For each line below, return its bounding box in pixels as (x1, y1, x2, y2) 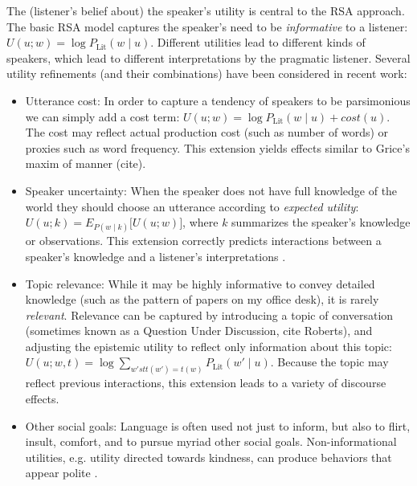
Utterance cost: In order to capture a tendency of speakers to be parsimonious (25, 92, 411, 108)
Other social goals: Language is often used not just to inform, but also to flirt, (25, 417, 411, 434)
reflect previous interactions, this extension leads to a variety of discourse (25, 374, 386, 391)
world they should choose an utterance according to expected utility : (25, 198, 359, 214)
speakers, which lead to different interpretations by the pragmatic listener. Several (6, 49, 411, 66)
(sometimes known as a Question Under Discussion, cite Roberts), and (25, 322, 373, 339)
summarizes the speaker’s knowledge (231, 214, 411, 231)
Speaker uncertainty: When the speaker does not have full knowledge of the (25, 182, 398, 198)
